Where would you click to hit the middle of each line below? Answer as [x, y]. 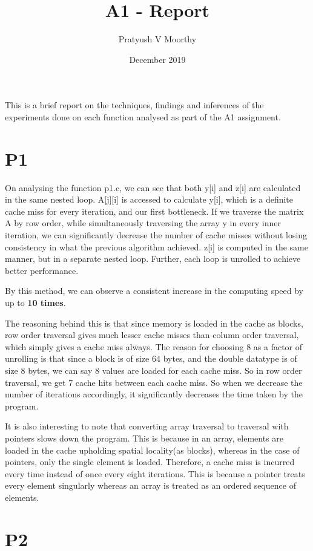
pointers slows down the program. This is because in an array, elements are [144, 438]
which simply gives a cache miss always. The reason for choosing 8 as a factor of [154, 346]
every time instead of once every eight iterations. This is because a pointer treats [155, 473]
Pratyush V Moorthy [157, 39]
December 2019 [157, 59]
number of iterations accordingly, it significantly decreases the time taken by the [154, 394]
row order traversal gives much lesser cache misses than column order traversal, [152, 335]
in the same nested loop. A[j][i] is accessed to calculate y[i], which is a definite [149, 199]
